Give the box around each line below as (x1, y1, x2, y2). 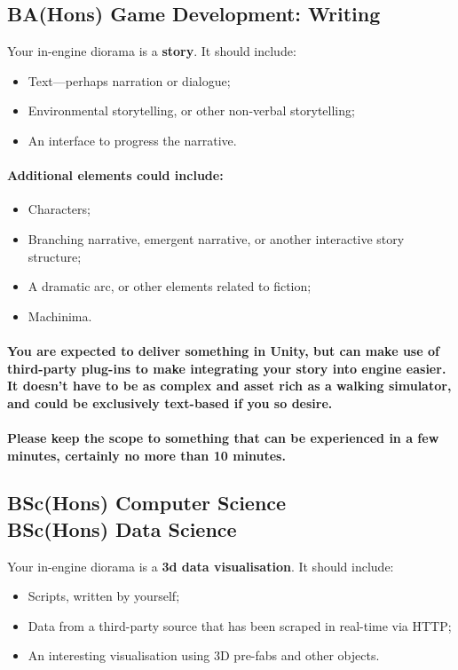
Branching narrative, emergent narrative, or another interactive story (28, 229, 405, 248)
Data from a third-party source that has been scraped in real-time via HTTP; (28, 616, 452, 635)
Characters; (28, 200, 91, 218)
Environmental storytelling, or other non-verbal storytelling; (28, 101, 355, 120)
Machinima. (28, 306, 92, 325)
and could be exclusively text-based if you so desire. (7, 393, 333, 412)
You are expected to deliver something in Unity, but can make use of (7, 341, 439, 359)
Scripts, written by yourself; (28, 587, 180, 605)
